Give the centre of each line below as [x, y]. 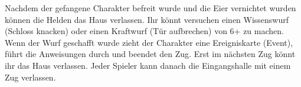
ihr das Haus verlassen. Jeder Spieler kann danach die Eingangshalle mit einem [148, 65]
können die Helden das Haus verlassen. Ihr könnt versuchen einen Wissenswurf [147, 19]
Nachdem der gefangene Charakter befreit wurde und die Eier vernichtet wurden [150, 8]
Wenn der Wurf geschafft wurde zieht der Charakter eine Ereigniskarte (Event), [149, 42]
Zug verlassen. [30, 77]
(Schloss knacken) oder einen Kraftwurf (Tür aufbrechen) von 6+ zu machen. [144, 31]
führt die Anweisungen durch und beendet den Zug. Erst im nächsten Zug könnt [150, 54]
